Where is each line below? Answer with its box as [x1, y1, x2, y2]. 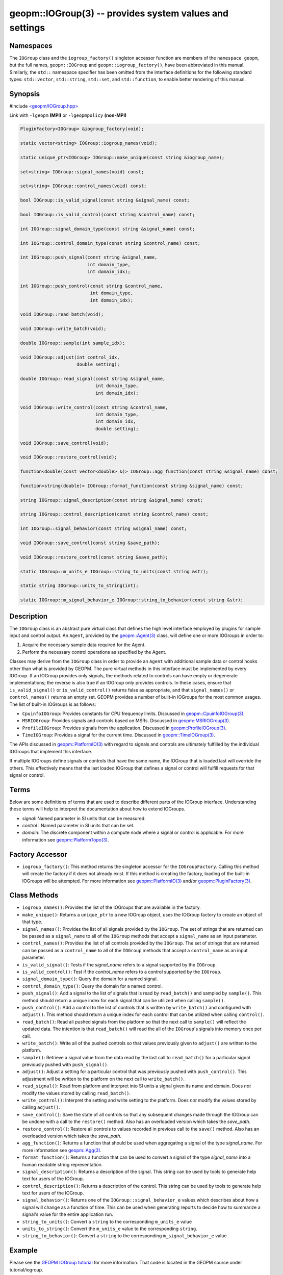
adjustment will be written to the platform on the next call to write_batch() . [22, 1076, 185, 1082]
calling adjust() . [22, 1104, 61, 1110]
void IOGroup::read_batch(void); [20, 312, 104, 317]
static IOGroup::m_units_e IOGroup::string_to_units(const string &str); [20, 569, 209, 574]
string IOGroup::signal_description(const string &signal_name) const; [20, 497, 203, 503]
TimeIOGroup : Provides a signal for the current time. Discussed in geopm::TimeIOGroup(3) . [22, 732, 215, 738]
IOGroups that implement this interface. [9, 748, 93, 754]
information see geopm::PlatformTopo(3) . [22, 836, 109, 843]
